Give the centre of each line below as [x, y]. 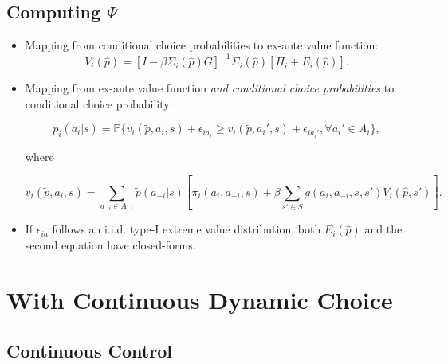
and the [383, 229]
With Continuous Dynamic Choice [200, 300]
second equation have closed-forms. [110, 245]
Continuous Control [89, 350]
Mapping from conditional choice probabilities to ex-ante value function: [202, 45]
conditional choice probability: [99, 103]
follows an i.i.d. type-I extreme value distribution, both [187, 229]
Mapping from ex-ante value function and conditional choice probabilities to [210, 88]
